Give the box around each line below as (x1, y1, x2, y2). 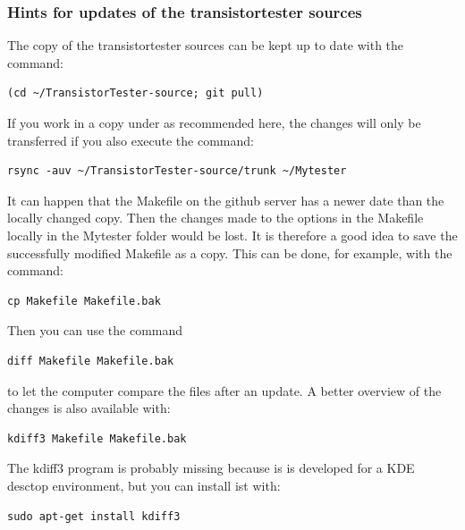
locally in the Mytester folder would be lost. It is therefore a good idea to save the (7, 225, 458, 244)
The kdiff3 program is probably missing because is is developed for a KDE (7, 458, 415, 477)
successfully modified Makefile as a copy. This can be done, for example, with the (7, 243, 452, 262)
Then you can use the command (7, 321, 183, 340)
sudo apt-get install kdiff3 (7, 509, 181, 523)
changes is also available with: (7, 399, 171, 417)
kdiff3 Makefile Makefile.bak (7, 432, 187, 445)
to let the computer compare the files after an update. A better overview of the (7, 381, 442, 400)
